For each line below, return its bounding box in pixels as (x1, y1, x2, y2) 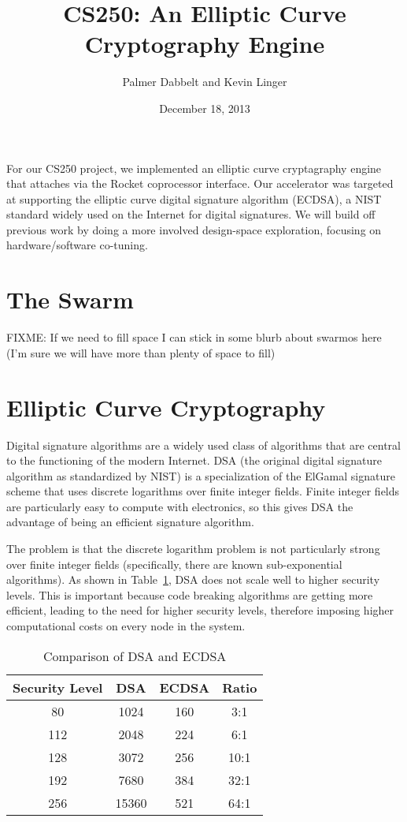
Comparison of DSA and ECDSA (43, 646, 227, 665)
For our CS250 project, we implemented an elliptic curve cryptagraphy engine (6, 159, 382, 176)
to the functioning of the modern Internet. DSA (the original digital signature (6, 452, 382, 469)
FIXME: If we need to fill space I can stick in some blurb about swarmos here (6, 329, 382, 346)
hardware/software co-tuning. (6, 237, 148, 253)
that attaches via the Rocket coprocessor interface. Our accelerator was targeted (6, 175, 394, 192)
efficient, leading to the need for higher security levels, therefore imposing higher (6, 602, 394, 618)
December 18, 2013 (159, 99, 250, 116)
